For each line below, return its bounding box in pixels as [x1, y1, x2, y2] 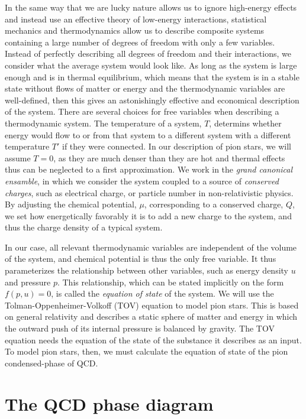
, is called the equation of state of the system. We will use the [51, 287, 274, 300]
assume [5, 151, 31, 164]
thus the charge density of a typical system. [5, 221, 163, 233]
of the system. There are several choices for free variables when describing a [5, 105, 279, 118]
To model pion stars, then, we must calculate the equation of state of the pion [5, 345, 288, 358]
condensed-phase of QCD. [5, 356, 98, 369]
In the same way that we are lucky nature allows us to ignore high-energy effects [5, 1, 297, 13]
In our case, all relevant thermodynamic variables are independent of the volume [5, 241, 297, 253]
